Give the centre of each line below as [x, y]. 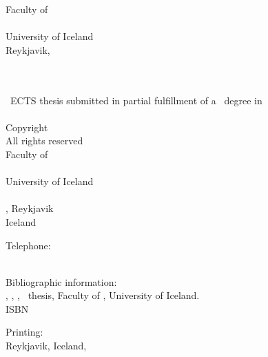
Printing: [24, 332]
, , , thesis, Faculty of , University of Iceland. [103, 295]
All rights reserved [44, 141]
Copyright [27, 127]
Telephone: [28, 245]
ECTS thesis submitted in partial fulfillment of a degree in [136, 100]
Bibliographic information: [61, 281]
